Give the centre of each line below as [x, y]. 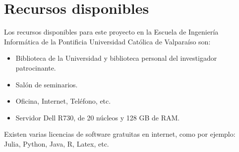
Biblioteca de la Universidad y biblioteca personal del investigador [116, 58]
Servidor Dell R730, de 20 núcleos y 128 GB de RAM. [98, 117]
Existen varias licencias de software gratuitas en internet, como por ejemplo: [120, 134]
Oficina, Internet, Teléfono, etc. [63, 101]
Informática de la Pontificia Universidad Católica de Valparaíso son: [107, 41]
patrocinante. [36, 67]
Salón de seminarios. [47, 84]
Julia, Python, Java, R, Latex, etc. [57, 143]
